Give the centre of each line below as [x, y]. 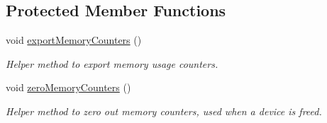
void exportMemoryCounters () [74, 40]
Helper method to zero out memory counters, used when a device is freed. [164, 111]
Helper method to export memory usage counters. [112, 63]
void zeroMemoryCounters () [68, 87]
